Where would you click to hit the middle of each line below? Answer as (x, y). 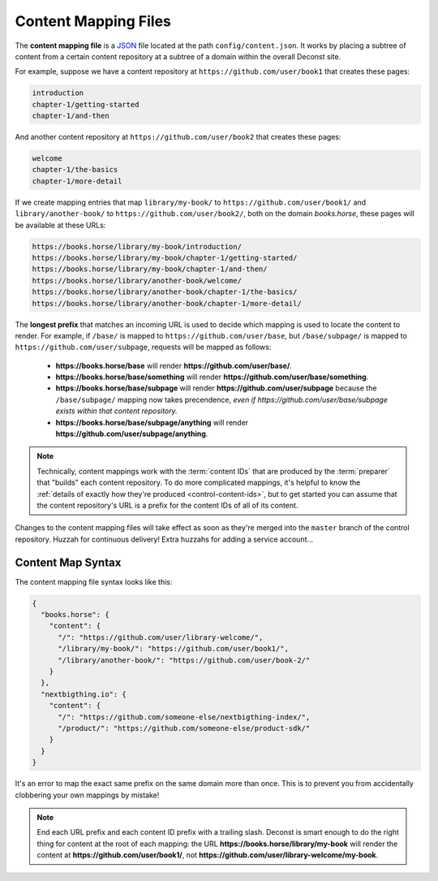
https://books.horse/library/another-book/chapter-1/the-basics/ (165, 292)
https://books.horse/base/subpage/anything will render (152, 422)
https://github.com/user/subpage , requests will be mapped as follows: (143, 347)
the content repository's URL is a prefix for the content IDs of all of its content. (167, 505)
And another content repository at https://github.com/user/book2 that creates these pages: (178, 137)
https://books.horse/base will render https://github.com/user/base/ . (174, 365)
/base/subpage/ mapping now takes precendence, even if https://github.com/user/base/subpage (222, 399)
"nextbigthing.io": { (84, 694)
